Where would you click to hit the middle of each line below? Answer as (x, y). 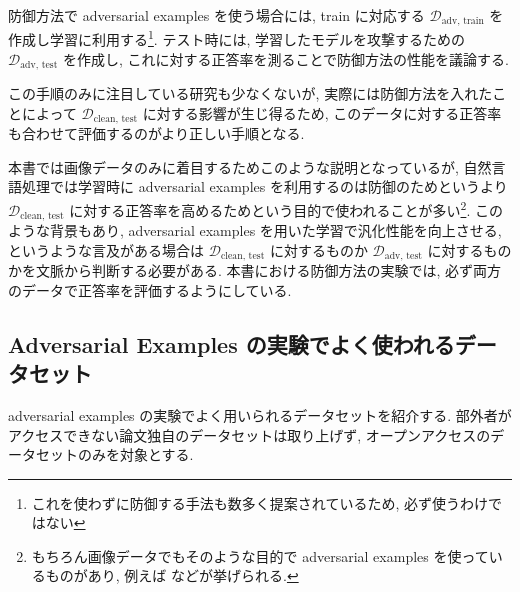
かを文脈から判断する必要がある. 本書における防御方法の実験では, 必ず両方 (255, 270)
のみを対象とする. (135, 454)
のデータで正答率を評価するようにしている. (150, 289)
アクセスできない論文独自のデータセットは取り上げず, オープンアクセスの (249, 434)
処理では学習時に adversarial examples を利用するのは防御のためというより (264, 186)
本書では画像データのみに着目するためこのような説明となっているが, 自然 (250, 166)
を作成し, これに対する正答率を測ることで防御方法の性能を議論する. (285, 58)
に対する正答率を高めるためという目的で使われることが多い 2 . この (286, 208)
